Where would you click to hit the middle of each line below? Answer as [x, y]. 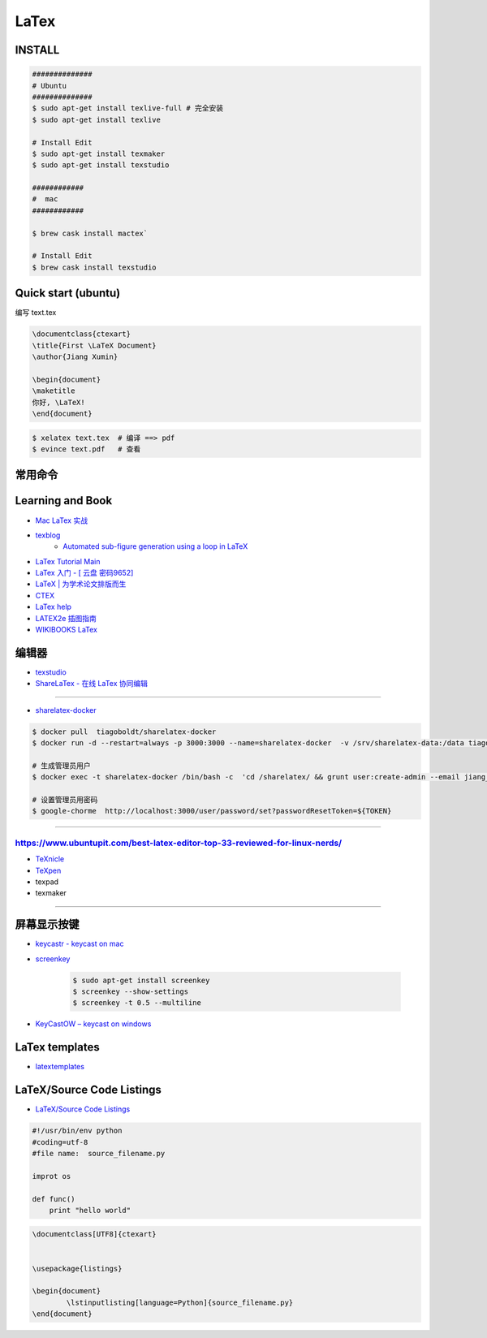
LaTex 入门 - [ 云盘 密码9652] [84, 573]
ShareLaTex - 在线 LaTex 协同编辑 [92, 684]
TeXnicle [50, 859]
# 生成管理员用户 [61, 766]
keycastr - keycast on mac [80, 944]
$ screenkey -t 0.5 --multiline [137, 1003]
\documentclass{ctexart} [82, 334]
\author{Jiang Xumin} [75, 357]
